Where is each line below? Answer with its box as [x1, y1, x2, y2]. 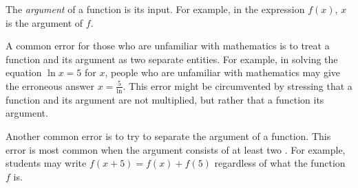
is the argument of [6, 15, 83, 30]
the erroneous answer [6, 78, 94, 93]
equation [6, 65, 42, 80]
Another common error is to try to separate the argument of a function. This [6, 128, 331, 143]
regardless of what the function [214, 156, 346, 170]
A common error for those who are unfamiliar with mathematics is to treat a [6, 38, 330, 53]
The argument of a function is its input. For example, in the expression [6, 2, 305, 16]
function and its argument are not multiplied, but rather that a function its [6, 92, 324, 106]
